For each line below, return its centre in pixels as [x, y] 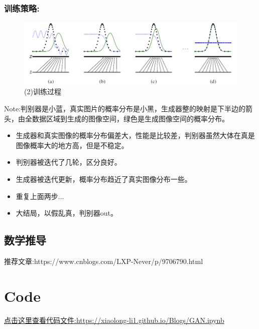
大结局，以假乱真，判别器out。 [67, 213]
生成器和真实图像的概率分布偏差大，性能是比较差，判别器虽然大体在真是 [135, 135]
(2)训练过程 [43, 91]
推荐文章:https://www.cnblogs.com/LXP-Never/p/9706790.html [104, 261]
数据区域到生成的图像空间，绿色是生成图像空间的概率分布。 [130, 118]
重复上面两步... [40, 196]
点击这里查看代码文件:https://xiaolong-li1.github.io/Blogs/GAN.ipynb [114, 320]
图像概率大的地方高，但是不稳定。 [72, 145]
